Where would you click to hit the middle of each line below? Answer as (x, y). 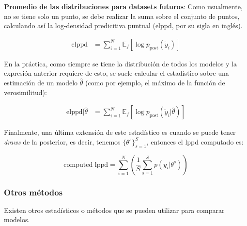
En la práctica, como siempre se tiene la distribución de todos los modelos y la (121, 63)
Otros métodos (33, 192)
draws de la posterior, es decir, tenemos (62, 141)
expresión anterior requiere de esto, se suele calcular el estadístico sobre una (116, 73)
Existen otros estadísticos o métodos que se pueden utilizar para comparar (114, 210)
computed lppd (86, 165)
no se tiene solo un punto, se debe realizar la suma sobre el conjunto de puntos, (122, 16)
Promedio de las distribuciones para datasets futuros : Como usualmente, (123, 6)
